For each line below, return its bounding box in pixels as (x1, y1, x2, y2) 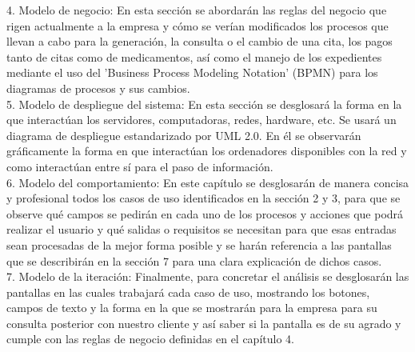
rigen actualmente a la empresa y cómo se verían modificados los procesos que (6, 17, 389, 34)
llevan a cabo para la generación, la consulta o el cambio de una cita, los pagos (6, 33, 393, 50)
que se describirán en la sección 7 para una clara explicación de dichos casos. (6, 252, 382, 269)
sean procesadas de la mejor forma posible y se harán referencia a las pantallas (6, 236, 392, 253)
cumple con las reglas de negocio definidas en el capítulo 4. (6, 330, 294, 347)
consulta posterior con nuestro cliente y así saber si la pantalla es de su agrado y (6, 314, 401, 331)
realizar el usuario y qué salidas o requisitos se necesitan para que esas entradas (6, 221, 397, 238)
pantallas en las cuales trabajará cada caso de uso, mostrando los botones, (6, 283, 370, 300)
